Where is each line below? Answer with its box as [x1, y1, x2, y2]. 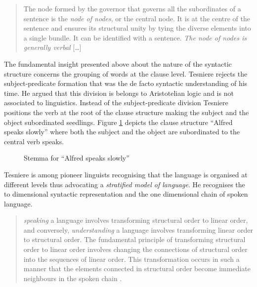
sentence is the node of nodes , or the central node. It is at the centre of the [23, 13, 250, 23]
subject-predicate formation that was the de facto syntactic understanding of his [4, 78, 248, 88]
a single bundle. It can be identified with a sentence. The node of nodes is [23, 32, 247, 42]
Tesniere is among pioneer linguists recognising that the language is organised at [4, 169, 248, 179]
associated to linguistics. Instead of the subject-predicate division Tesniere [4, 97, 228, 108]
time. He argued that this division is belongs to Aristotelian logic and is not [4, 87, 234, 98]
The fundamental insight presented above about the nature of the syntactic [4, 58, 232, 69]
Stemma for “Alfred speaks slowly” [24, 153, 129, 163]
